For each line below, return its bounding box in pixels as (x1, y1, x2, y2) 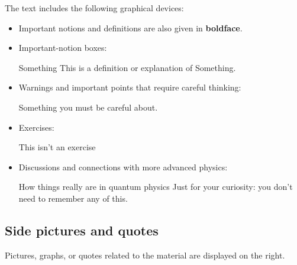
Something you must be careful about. (18, 101, 158, 113)
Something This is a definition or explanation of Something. (18, 61, 236, 73)
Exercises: (18, 121, 54, 133)
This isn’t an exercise (18, 141, 96, 153)
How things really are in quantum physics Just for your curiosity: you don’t (18, 180, 293, 193)
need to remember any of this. (18, 192, 128, 204)
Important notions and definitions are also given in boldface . (18, 21, 243, 34)
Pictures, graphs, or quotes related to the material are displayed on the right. (5, 248, 285, 261)
